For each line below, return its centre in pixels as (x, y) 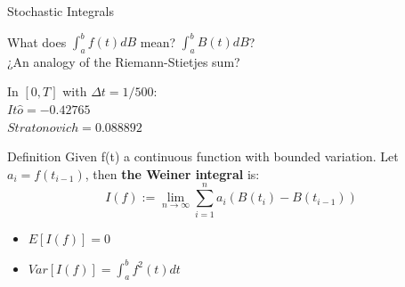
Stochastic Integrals (61, 11)
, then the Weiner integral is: (172, 173)
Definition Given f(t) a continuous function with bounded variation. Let (203, 156)
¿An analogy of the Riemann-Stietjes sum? (124, 61)
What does (37, 41)
